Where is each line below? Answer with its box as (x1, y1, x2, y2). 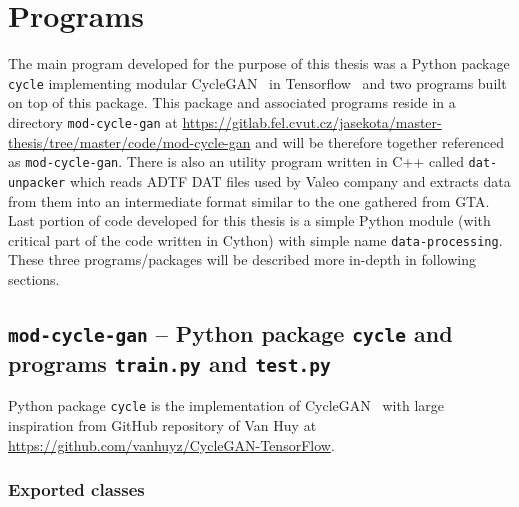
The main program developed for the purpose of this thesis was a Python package (8, 53, 510, 74)
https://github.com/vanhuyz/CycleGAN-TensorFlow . (8, 434, 335, 455)
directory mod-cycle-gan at (8, 111, 178, 132)
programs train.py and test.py (8, 347, 331, 378)
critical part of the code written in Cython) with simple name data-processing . (8, 229, 503, 250)
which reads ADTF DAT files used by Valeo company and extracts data (69, 170, 511, 191)
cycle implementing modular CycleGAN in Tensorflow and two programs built (8, 72, 507, 93)
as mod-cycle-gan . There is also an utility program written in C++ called (8, 151, 464, 172)
